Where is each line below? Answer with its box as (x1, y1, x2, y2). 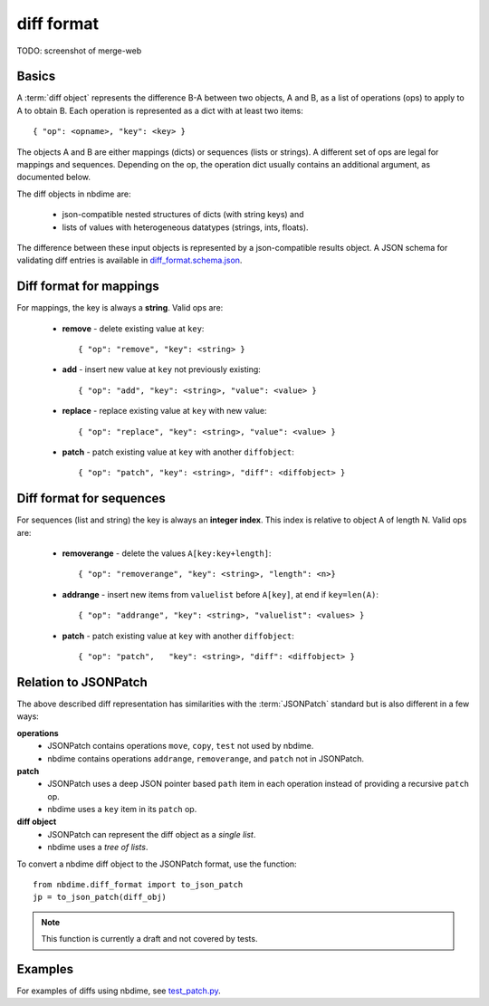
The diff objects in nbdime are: (16, 188, 131, 199)
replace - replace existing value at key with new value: (62, 406, 267, 417)
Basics (16, 69, 56, 84)
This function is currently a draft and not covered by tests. (41, 934, 258, 944)
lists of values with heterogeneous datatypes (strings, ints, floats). (62, 222, 309, 233)
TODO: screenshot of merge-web (16, 45, 142, 56)
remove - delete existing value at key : (62, 322, 205, 334)
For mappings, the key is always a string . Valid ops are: (16, 302, 224, 313)
